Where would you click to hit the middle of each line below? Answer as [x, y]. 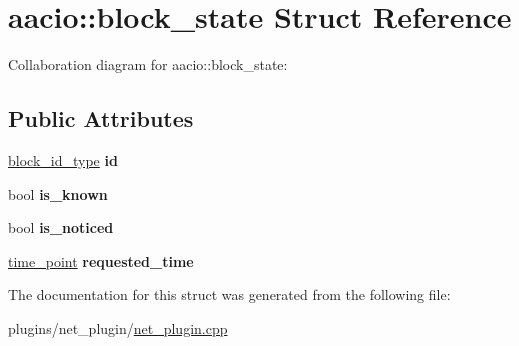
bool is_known [58, 193]
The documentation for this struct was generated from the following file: [229, 294]
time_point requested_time [101, 260]
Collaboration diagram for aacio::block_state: [148, 64]
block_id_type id [63, 159]
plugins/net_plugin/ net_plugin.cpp [118, 327]
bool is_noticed [61, 227]
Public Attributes [101, 118]
